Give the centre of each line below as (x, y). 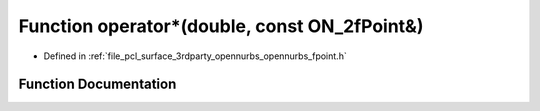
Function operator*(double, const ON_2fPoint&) (221, 26)
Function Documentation (97, 84)
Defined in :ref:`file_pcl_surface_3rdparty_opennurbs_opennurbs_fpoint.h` (195, 56)
